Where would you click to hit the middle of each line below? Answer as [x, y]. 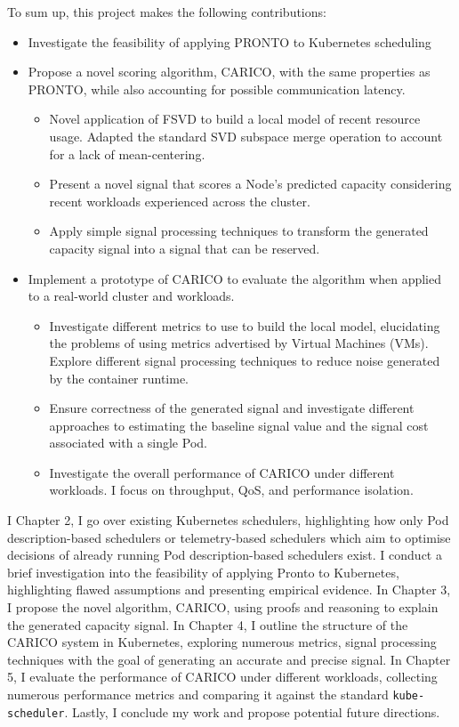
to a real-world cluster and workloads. [131, 296]
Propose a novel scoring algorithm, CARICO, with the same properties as [229, 72]
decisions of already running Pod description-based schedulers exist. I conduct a [225, 555]
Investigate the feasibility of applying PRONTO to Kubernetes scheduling [229, 41]
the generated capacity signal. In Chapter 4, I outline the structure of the [208, 624]
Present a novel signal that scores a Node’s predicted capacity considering [250, 184]
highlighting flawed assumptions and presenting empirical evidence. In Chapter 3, [229, 590]
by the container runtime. [119, 378]
